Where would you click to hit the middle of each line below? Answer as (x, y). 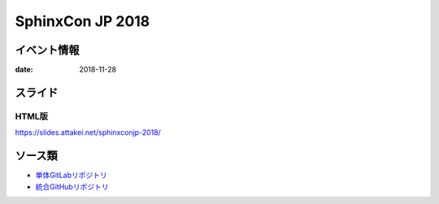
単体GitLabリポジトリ (71, 176)
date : (24, 70)
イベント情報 (47, 50)
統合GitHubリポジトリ (72, 186)
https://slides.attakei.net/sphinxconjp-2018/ (88, 132)
